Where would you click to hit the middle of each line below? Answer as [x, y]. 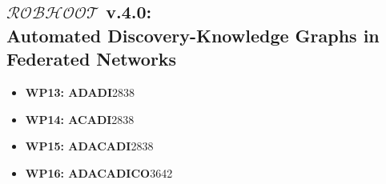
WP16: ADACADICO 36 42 [99, 172]
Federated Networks [92, 59]
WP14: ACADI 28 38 [80, 119]
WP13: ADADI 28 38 [80, 92]
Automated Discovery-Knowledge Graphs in [193, 35]
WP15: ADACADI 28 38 [89, 146]
